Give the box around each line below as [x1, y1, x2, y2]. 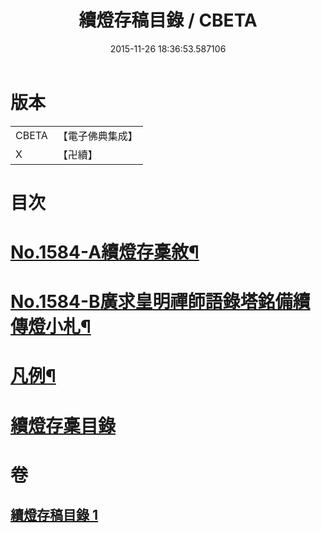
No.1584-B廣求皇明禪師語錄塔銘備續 [10, 291, 311, 313]
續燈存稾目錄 [10, 414, 117, 437]
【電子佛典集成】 [57, 129, 138, 143]
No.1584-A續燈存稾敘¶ [10, 241, 200, 264]
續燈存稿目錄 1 [10, 507, 99, 524]
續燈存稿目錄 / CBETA [78, 9, 258, 32]
